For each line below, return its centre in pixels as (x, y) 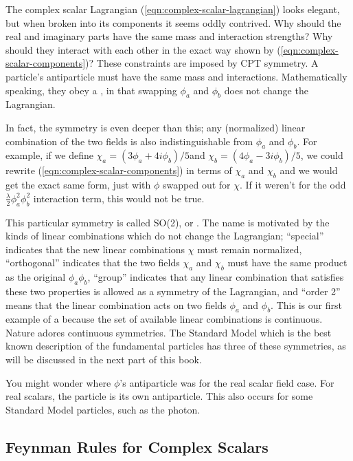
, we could (322, 155)
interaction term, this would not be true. (119, 198)
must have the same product (287, 262)
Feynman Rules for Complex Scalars (137, 446)
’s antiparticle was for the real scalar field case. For (227, 382)
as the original (36, 277)
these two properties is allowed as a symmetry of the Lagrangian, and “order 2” (173, 291)
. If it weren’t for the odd (293, 185)
